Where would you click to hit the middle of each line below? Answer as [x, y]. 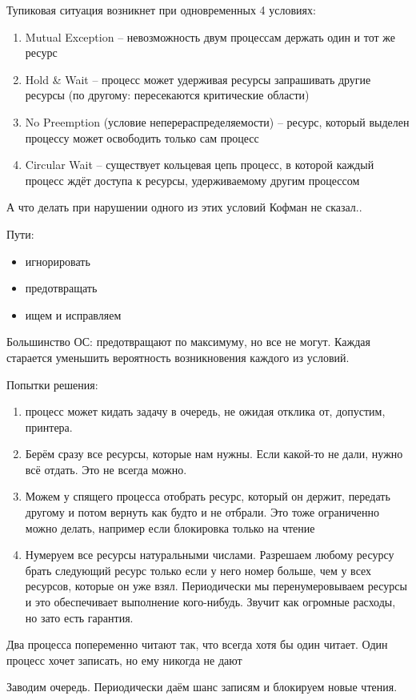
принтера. [49, 426]
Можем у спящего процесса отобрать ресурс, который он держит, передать [208, 496]
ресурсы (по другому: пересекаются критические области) [167, 95]
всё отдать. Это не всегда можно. [106, 469]
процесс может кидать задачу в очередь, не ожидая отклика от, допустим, [205, 411]
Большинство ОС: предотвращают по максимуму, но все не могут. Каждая [188, 342]
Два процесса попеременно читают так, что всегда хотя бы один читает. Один [197, 644]
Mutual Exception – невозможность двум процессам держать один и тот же [210, 36]
